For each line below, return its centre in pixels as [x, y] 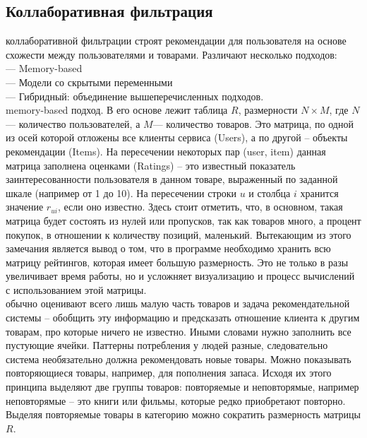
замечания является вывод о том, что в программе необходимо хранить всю [168, 248]
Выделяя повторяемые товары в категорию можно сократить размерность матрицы [183, 414]
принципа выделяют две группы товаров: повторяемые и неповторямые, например [182, 387]
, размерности [268, 110]
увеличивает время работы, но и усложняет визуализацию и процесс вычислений [180, 276]
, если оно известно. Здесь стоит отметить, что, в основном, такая [200, 207]
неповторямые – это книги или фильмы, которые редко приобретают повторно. [176, 400]
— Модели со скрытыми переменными [89, 82]
